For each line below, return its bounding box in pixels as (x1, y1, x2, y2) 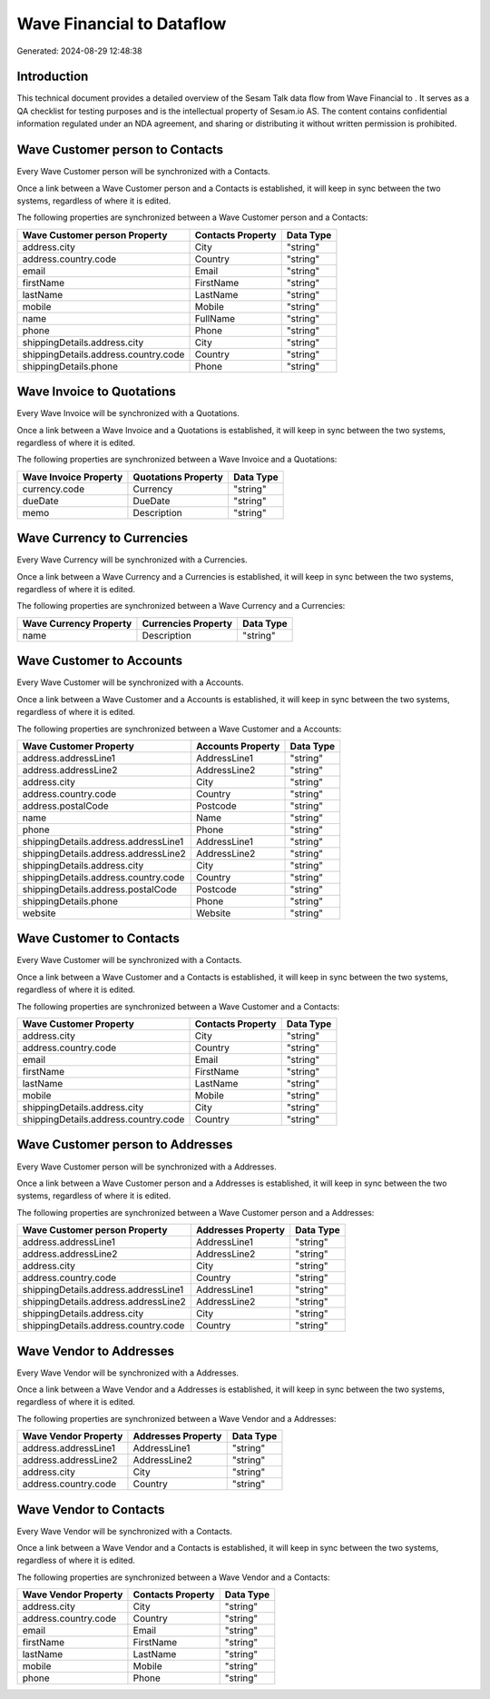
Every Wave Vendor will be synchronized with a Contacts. (16, 1525, 233, 1536)
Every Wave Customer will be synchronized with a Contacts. (16, 955, 242, 966)
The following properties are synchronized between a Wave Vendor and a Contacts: (16, 1572, 330, 1583)
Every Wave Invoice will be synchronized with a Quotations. (16, 408, 240, 419)
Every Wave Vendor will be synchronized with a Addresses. (16, 1367, 240, 1378)
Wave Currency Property (22, 617, 132, 630)
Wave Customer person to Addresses (16, 1137, 233, 1153)
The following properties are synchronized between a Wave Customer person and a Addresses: (16, 1207, 375, 1217)
